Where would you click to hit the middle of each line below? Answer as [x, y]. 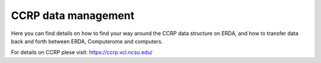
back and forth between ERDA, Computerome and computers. [87, 41]
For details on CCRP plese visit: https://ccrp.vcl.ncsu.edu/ [82, 52]
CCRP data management [73, 15]
